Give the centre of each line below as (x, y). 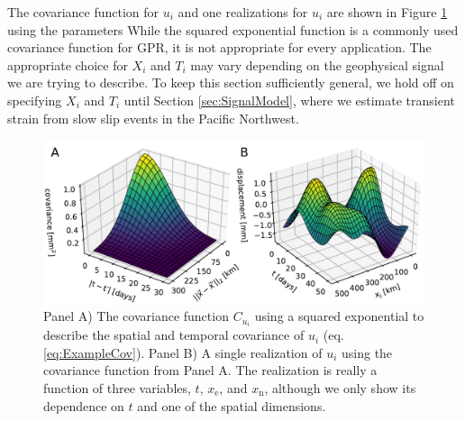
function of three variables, (117, 387)
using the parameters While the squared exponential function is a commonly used (233, 29)
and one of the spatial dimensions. (232, 405)
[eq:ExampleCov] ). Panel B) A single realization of (183, 352)
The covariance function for (83, 12)
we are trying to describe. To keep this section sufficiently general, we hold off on (231, 82)
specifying (35, 100)
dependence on (84, 405)
